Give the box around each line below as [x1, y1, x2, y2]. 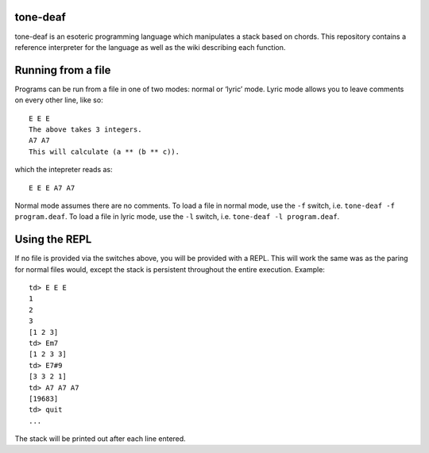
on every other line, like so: [14, 95, 103, 105]
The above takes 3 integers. [29, 125, 142, 134]
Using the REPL [14, 232, 92, 246]
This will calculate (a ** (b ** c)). [29, 147, 180, 156]
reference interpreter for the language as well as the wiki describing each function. [14, 42, 286, 52]
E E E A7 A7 [29, 183, 75, 192]
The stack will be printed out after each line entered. [14, 434, 186, 443]
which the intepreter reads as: [14, 165, 113, 175]
